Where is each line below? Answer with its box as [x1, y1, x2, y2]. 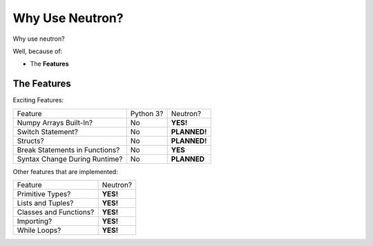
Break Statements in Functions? [17, 145, 120, 155]
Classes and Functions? [17, 207, 95, 217]
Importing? [17, 216, 52, 226]
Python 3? [130, 108, 164, 118]
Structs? [17, 135, 44, 145]
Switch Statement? [17, 126, 79, 136]
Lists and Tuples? [17, 198, 74, 208]
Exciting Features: [12, 96, 64, 104]
